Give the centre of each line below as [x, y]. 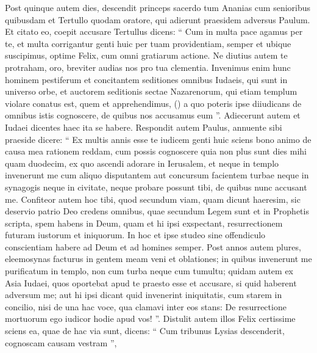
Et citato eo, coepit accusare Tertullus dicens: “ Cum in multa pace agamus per [154, 31]
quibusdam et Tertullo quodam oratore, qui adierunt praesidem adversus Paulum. [158, 19]
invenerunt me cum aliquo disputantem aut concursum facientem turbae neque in [157, 175]
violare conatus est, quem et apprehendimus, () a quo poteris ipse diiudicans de [153, 103]
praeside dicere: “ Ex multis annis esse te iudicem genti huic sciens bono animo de [158, 139]
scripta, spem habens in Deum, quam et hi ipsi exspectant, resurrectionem [144, 223]
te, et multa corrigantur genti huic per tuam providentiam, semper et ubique [148, 43]
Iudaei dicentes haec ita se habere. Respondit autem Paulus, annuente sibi [144, 127]
